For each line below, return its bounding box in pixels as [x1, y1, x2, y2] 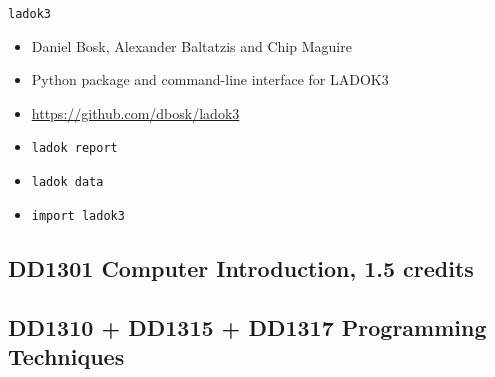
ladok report [31, 141, 118, 156]
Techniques [8, 340, 125, 371]
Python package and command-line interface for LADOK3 [31, 69, 389, 90]
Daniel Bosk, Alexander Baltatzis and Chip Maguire [31, 35, 352, 56]
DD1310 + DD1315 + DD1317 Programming [8, 311, 487, 342]
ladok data [31, 175, 104, 190]
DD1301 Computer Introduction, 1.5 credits [8, 252, 474, 283]
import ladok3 [31, 208, 125, 223]
